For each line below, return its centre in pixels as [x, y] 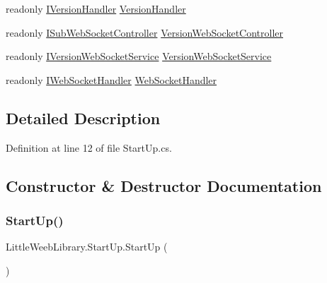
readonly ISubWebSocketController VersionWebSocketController [145, 32]
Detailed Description [83, 118]
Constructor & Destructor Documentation [164, 185]
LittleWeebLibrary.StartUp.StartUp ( [87, 247]
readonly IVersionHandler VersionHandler [96, 8]
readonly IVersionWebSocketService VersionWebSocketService [139, 56]
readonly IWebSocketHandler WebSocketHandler [111, 79]
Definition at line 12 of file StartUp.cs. [89, 147]
